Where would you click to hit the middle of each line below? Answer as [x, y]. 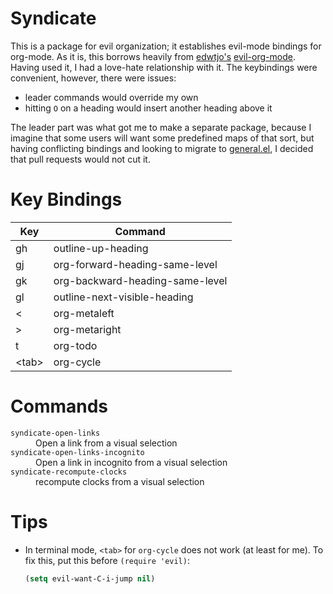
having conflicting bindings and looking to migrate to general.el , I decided [162, 148]
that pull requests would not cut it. [80, 159]
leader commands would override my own [111, 97]
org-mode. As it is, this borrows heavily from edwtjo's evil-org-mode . [153, 56]
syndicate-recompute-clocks [69, 472]
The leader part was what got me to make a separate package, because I [161, 127]
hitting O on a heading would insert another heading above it [148, 108]
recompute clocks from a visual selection [120, 481]
